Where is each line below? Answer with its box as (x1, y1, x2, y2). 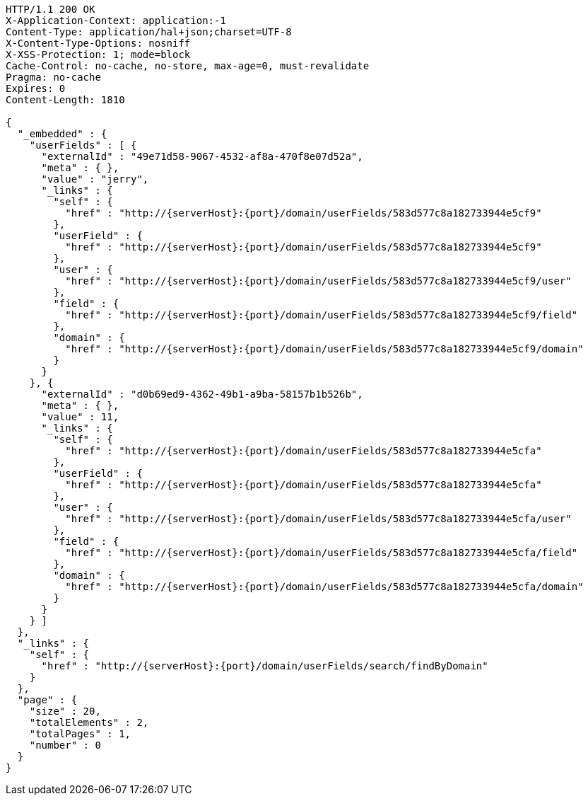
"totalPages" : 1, (29, 728, 131, 739)
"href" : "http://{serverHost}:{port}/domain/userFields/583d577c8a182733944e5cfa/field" (65, 547, 578, 558)
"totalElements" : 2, (29, 717, 149, 728)
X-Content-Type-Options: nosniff (6, 38, 191, 49)
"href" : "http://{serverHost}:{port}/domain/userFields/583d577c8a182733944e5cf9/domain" (65, 343, 584, 355)
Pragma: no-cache (6, 71, 101, 83)
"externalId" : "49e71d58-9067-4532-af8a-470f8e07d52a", (41, 151, 363, 162)
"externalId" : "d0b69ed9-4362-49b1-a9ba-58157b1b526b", (41, 388, 363, 400)
